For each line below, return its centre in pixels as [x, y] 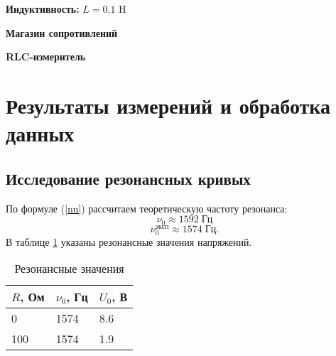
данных [40, 133]
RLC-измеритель [46, 56]
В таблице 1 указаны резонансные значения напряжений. [129, 241]
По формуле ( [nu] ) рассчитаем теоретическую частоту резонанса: [147, 208]
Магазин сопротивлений [62, 32]
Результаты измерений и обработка [168, 105]
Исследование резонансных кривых [128, 178]
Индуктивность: [43, 9]
